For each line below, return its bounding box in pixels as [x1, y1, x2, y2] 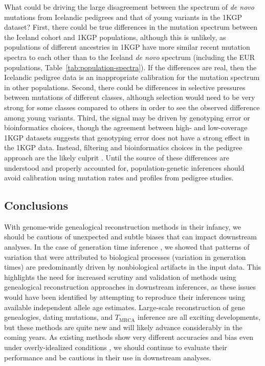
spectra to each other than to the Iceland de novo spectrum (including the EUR [4, 51, 255, 62]
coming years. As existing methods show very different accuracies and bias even [4, 332, 254, 342]
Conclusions [4, 197, 69, 213]
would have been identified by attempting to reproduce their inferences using [4, 292, 245, 302]
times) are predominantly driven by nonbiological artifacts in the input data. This [4, 261, 261, 272]
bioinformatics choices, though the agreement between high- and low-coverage [4, 122, 248, 133]
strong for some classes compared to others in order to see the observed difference [4, 101, 260, 112]
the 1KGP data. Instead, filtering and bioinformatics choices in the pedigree [4, 142, 242, 153]
